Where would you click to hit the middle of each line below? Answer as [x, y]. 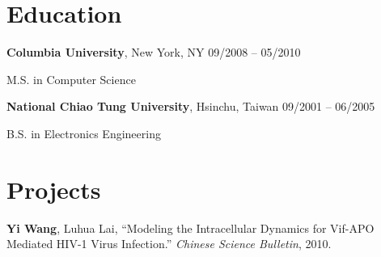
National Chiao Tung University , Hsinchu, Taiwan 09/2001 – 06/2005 [191, 106]
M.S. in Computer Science [71, 79]
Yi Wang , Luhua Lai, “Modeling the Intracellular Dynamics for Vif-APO [190, 228]
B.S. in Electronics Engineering [84, 133]
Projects [54, 189]
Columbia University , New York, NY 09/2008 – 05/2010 [154, 52]
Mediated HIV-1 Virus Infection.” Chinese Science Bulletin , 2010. [169, 244]
